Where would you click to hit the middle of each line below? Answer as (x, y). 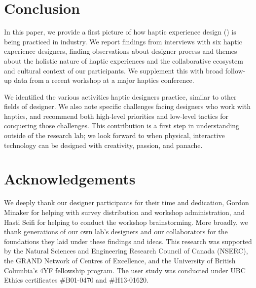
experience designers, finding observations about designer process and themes (121, 51)
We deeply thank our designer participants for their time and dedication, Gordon (127, 202)
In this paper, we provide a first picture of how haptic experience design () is (120, 32)
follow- (235, 70)
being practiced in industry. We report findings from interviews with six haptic (123, 41)
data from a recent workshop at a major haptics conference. (104, 80)
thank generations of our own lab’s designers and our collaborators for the (116, 232)
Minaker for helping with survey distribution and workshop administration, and (124, 212)
